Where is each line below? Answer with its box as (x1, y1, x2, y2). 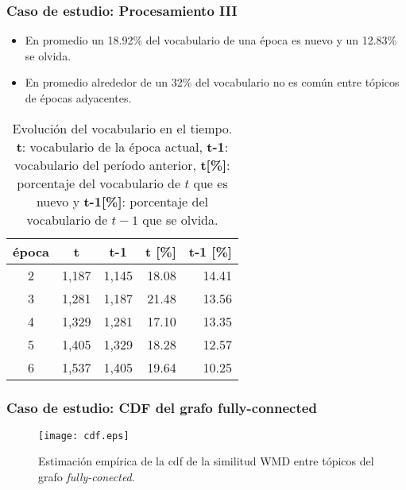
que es (193, 173, 228, 192)
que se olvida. (142, 210, 218, 229)
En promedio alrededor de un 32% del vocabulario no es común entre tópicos (25, 74, 400, 91)
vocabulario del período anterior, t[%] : (14, 155, 230, 174)
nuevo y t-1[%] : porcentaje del (36, 191, 208, 210)
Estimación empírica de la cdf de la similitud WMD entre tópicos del (38, 453, 374, 469)
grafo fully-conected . (38, 469, 135, 485)
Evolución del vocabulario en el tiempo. (12, 118, 233, 137)
